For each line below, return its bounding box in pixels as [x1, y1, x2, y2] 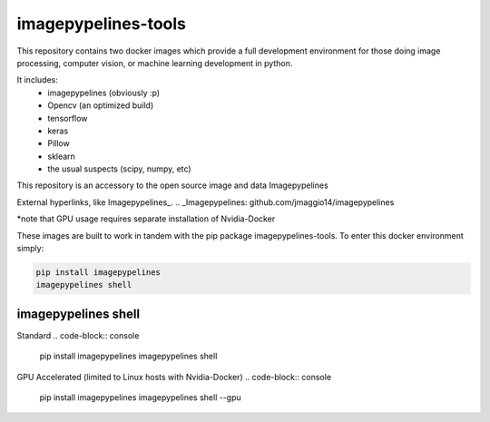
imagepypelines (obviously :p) [47, 87, 161, 98]
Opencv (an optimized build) [47, 100, 154, 111]
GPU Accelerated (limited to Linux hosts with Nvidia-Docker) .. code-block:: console [16, 371, 331, 382]
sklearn [47, 151, 76, 162]
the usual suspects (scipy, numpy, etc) [47, 163, 191, 174]
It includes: [16, 74, 58, 85]
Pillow [47, 138, 70, 149]
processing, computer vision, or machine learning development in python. [16, 57, 293, 68]
